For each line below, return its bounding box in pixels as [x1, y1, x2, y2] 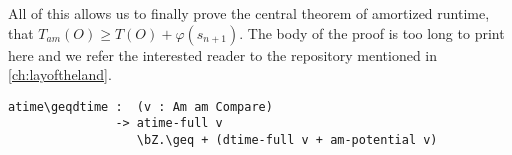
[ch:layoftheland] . [8, 64, 112, 85]
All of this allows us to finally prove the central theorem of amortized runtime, [8, 3, 490, 23]
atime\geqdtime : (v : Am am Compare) [8, 99, 273, 114]
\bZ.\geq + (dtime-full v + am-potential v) [136, 133, 438, 148]
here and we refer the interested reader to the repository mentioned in [8, 44, 438, 65]
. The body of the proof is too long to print [239, 22, 505, 43]
